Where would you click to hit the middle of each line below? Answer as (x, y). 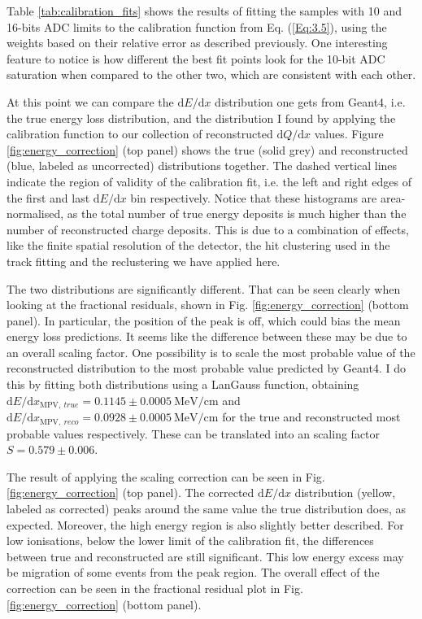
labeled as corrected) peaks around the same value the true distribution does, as (207, 508)
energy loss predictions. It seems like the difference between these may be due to (207, 336)
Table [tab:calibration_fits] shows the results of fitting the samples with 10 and (204, 11)
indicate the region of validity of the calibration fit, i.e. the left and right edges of (209, 181)
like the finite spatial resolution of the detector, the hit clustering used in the (198, 245)
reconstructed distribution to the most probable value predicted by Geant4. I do (206, 368)
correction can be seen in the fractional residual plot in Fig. (155, 588)
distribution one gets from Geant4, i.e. (310, 101)
